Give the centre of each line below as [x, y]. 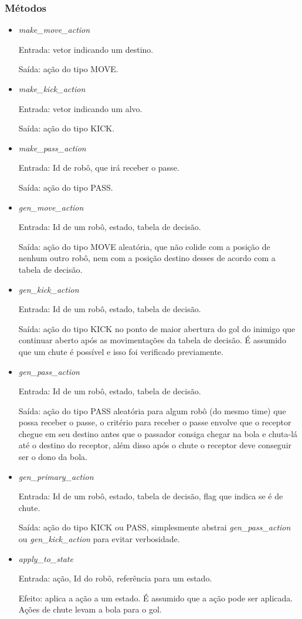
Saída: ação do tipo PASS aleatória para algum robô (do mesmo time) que [152, 410]
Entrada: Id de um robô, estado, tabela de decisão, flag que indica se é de [151, 496]
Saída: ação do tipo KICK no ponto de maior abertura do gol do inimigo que [157, 328]
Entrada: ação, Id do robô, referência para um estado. [115, 578]
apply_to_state [46, 558]
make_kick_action [52, 89]
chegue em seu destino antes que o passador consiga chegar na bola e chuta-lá [158, 433]
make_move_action [54, 30]
